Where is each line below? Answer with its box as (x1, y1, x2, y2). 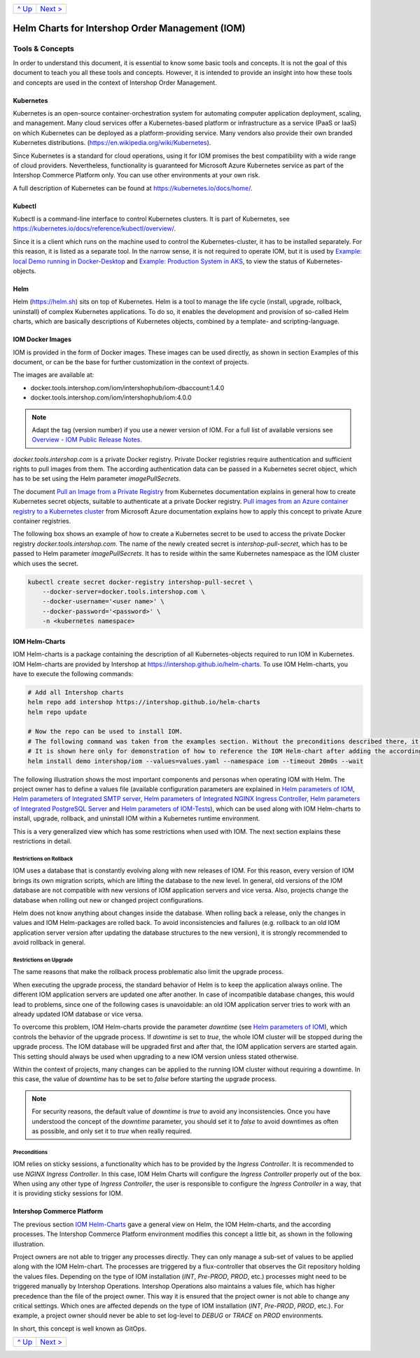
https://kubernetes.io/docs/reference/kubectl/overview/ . (13, 224, 176, 233)
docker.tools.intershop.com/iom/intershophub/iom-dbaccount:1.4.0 (30, 383, 225, 392)
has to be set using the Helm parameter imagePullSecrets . (13, 474, 181, 483)
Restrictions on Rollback (13, 855, 73, 862)
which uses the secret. (13, 559, 78, 568)
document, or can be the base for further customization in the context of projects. (13, 357, 249, 366)
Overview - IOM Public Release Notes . (31, 435, 143, 444)
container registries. (13, 517, 71, 526)
